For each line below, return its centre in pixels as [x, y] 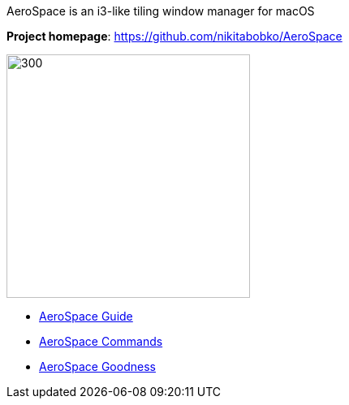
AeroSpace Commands [101, 341]
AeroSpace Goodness [97, 366]
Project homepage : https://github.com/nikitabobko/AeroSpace [174, 36]
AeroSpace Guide [86, 316]
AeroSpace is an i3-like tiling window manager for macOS [161, 11]
